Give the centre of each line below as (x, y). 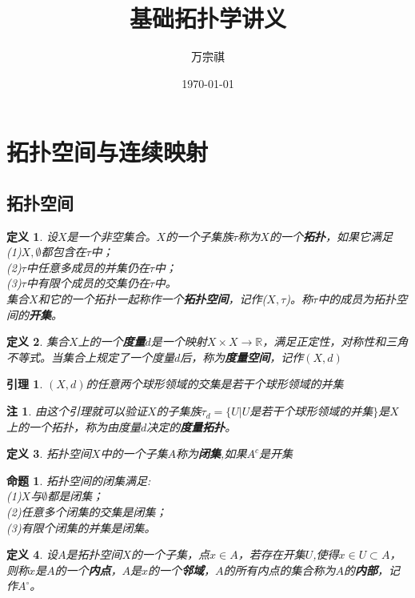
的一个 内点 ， (88, 570)
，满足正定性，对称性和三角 (335, 341)
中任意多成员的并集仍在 (88, 267)
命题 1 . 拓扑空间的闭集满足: (79, 480)
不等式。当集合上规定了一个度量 (90, 357)
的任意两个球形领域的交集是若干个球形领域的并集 (215, 384)
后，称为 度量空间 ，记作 (242, 357)
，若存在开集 (271, 554)
